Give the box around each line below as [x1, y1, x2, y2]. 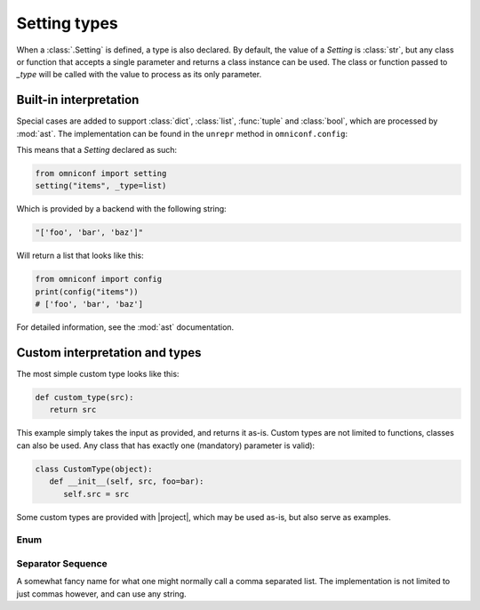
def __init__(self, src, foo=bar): [49, 477, 204, 486]
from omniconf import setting [35, 169, 167, 178]
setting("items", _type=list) [35, 181, 167, 191]
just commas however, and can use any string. [16, 588, 187, 599]
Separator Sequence [16, 557, 108, 569]
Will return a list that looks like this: [16, 250, 144, 261]
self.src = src [63, 489, 130, 499]
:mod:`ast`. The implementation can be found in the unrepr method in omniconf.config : [16, 128, 348, 139]
